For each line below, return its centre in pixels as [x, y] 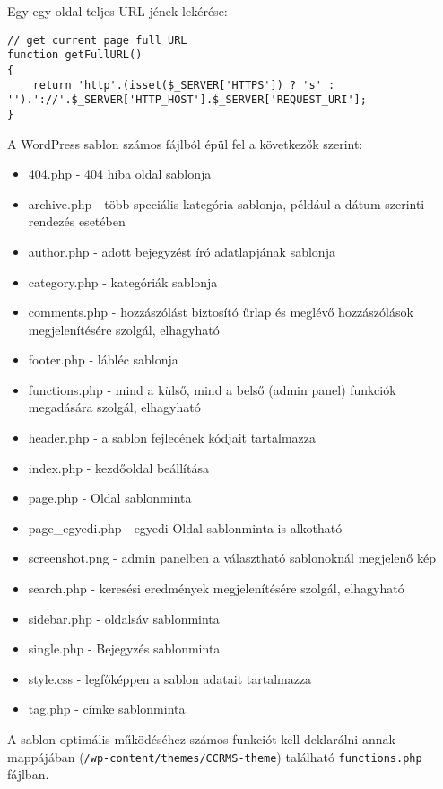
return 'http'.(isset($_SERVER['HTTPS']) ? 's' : [184, 85]
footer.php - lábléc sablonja [103, 359]
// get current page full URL [97, 40]
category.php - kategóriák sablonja [123, 281]
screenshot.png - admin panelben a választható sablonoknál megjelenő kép [232, 558]
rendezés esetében [77, 221]
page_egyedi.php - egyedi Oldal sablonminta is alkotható [185, 527]
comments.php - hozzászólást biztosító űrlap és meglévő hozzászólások [221, 312]
